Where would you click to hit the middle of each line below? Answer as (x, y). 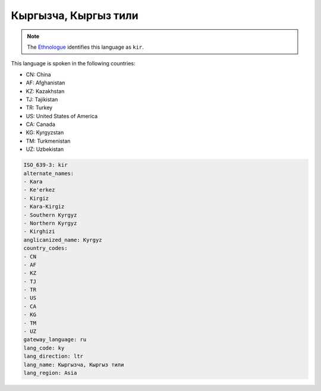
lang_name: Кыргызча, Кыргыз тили (74, 365)
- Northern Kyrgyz (50, 223)
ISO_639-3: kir (45, 165)
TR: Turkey (39, 108)
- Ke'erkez (39, 190)
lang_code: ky (44, 348)
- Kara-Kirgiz (44, 207)
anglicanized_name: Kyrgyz (63, 240)
